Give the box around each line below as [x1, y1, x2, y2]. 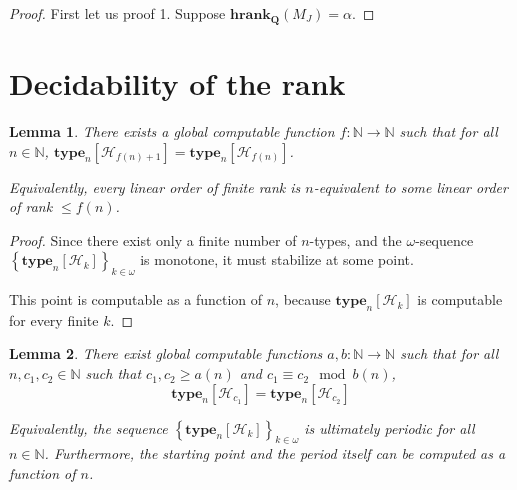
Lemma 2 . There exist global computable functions [9, 343, 323, 364]
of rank [9, 196, 53, 217]
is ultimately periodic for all [304, 417, 475, 438]
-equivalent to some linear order [313, 176, 508, 197]
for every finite [9, 309, 99, 330]
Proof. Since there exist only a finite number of [9, 229, 297, 250]
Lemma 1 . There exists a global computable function [9, 120, 335, 141]
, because [275, 289, 331, 310]
